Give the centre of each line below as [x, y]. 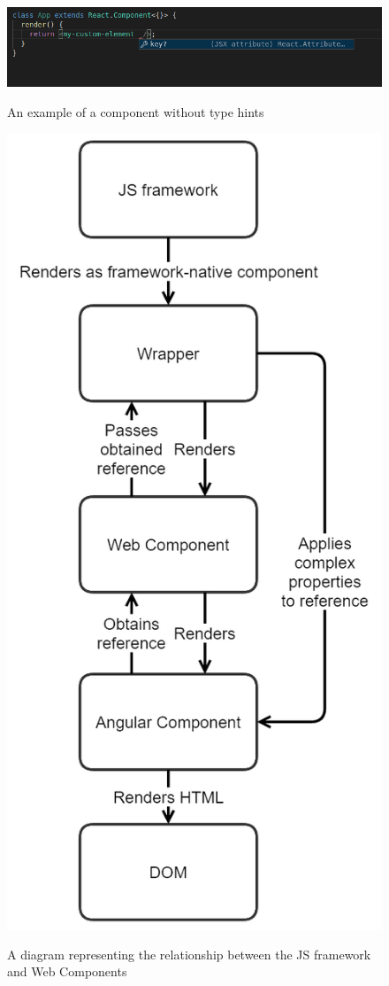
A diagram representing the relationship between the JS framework [189, 954]
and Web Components [67, 971]
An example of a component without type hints [136, 111]
